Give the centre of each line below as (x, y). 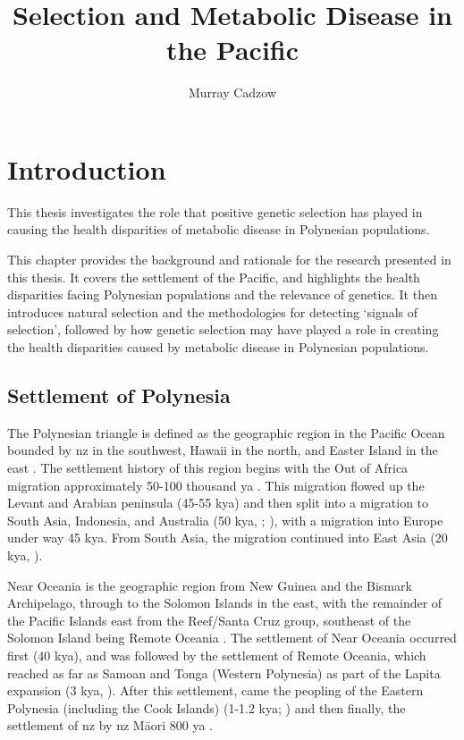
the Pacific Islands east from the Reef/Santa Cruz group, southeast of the (209, 620)
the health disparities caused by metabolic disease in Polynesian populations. (218, 347)
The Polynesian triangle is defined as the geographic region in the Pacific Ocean (226, 432)
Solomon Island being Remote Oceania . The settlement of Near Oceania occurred (232, 638)
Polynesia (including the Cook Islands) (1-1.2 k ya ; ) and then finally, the (207, 707)
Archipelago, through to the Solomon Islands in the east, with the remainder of (225, 603)
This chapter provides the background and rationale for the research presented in (229, 260)
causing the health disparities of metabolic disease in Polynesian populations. (219, 229)
